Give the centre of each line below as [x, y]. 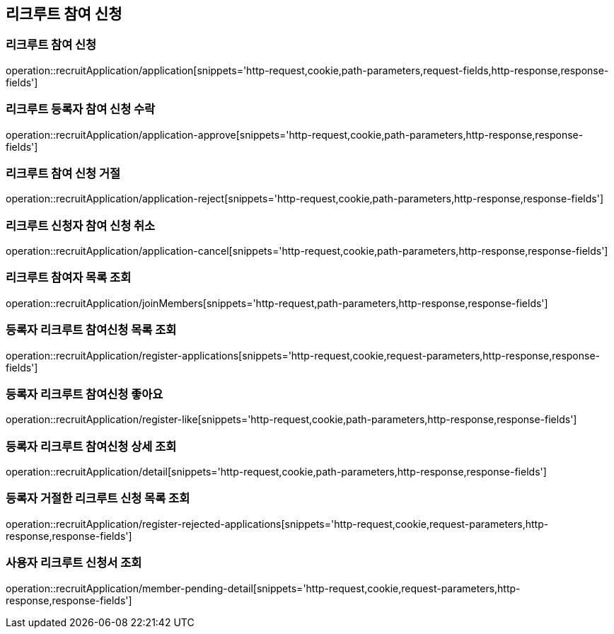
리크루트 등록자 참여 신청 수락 [81, 109]
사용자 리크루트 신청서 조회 [74, 563]
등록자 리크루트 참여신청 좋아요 [85, 394]
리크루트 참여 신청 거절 [63, 173]
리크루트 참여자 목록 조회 [69, 278]
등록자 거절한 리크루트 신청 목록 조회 [98, 498]
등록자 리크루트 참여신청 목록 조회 [91, 330]
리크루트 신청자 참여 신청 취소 [81, 225]
